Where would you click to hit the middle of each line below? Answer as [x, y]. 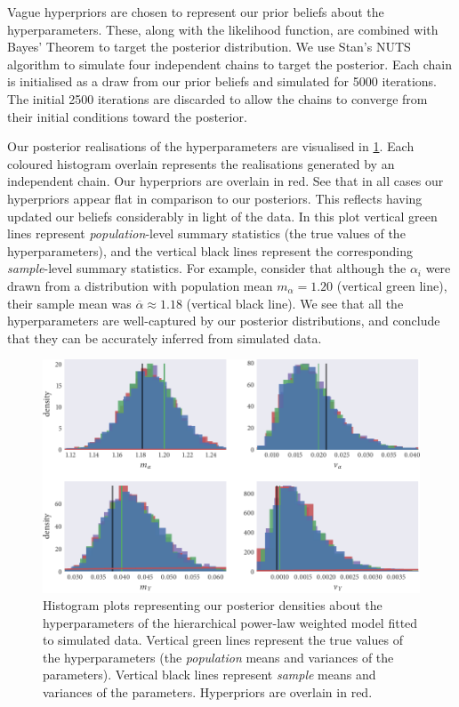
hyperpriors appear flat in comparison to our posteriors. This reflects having [215, 198]
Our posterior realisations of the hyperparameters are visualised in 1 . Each [211, 146]
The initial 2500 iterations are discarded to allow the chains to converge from [217, 98]
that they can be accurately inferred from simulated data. [165, 337]
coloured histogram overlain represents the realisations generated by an [201, 163]
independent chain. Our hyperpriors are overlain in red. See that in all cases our [225, 181]
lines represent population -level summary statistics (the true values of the [206, 233]
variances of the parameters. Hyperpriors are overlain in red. [208, 692]
